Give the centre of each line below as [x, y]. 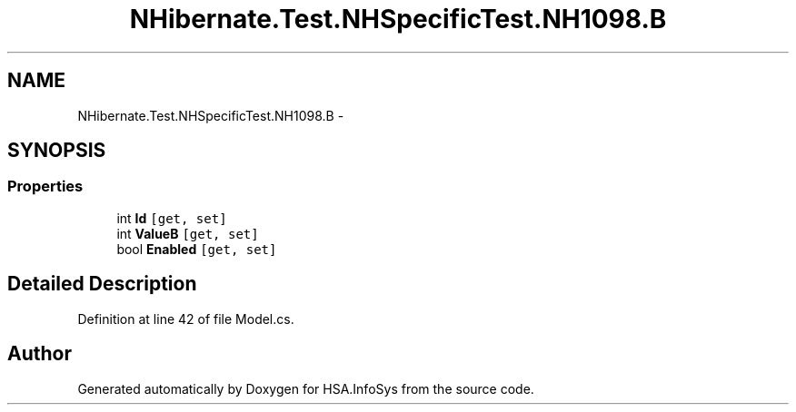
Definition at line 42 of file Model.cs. [186, 319]
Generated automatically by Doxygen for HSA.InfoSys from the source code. [306, 388]
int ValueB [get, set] [188, 233]
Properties [45, 186]
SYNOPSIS [57, 151]
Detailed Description [102, 284]
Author [40, 354]
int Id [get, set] [172, 218]
